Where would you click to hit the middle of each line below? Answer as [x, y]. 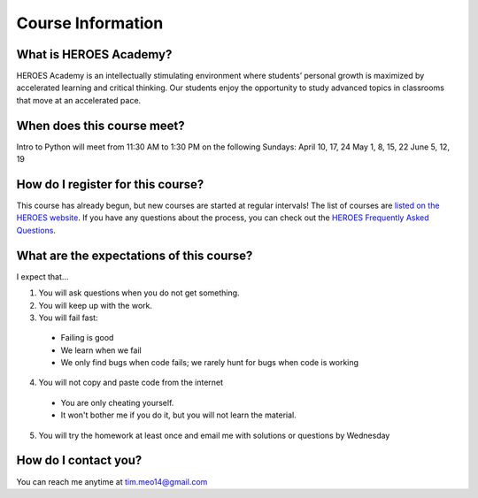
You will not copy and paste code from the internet [131, 383]
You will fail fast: [68, 318]
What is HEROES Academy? [94, 54]
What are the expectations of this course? [135, 255]
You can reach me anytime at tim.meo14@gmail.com [112, 481]
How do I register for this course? [110, 184]
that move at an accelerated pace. [79, 100]
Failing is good [87, 338]
